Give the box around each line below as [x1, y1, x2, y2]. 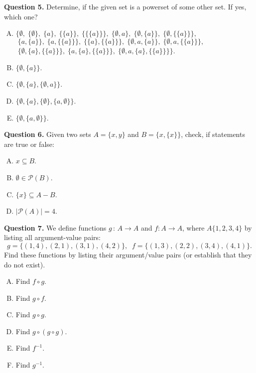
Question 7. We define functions [4, 222, 107, 233]
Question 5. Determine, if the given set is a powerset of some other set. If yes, [4, 1, 247, 11]
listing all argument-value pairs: [4, 232, 101, 243]
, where [182, 222, 205, 233]
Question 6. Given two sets [4, 129, 91, 139]
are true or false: [4, 138, 54, 149]
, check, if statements [181, 129, 245, 139]
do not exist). [4, 259, 45, 269]
